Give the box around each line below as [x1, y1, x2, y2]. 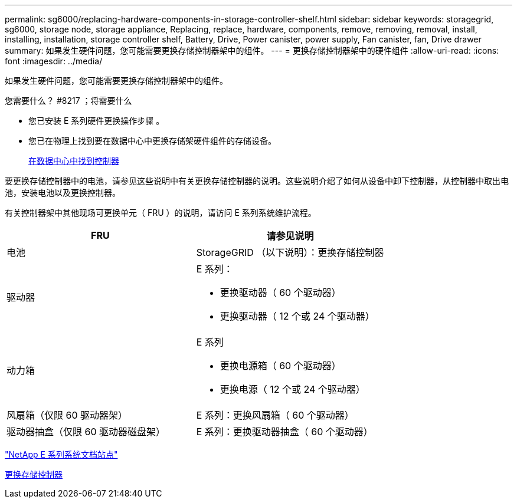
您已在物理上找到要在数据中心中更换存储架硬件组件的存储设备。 [28, 136, 276, 146]
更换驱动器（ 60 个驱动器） [220, 287, 341, 298]
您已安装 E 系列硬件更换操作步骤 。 [28, 116, 165, 126]
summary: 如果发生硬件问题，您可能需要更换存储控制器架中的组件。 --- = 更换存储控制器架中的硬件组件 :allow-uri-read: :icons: [5, 45, 499, 55]
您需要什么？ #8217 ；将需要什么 [5, 96, 132, 106]
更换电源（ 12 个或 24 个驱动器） [220, 383, 365, 395]
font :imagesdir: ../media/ [5, 56, 103, 66]
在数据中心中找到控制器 [28, 156, 119, 166]
